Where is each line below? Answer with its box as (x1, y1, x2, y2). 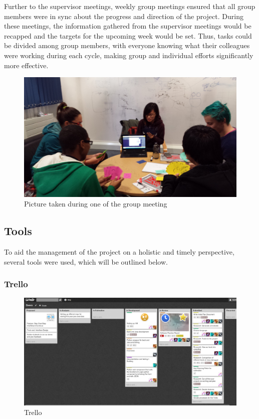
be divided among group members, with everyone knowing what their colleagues (4, 40, 250, 51)
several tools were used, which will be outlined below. (4, 256, 168, 267)
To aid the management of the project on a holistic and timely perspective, (4, 247, 234, 257)
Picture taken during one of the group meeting (24, 198, 167, 209)
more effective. (4, 60, 49, 70)
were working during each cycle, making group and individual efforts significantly (4, 50, 253, 60)
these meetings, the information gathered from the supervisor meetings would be (4, 21, 251, 31)
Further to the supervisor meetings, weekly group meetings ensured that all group (4, 1, 255, 11)
